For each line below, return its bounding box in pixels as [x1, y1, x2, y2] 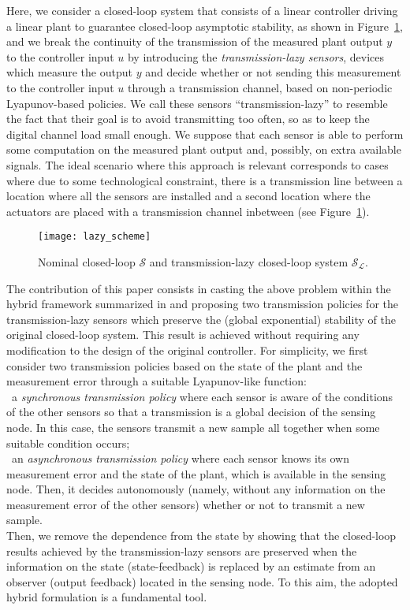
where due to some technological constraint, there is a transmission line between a [6, 172, 403, 188]
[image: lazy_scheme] [38, 231, 151, 243]
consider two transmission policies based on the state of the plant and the [6, 357, 363, 374]
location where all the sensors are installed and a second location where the [6, 188, 371, 204]
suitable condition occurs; [6, 434, 130, 451]
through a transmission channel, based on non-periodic [127, 79, 393, 95]
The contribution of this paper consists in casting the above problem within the [6, 280, 391, 296]
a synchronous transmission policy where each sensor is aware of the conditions [11, 388, 393, 404]
